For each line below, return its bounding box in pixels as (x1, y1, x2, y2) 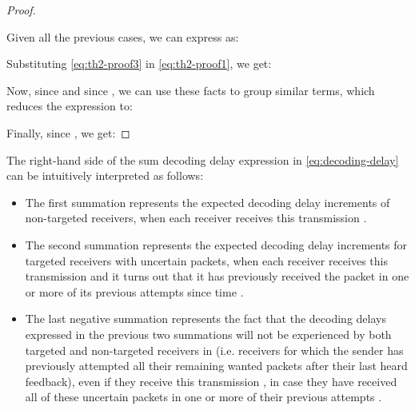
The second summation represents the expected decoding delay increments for (25, 236, 408, 253)
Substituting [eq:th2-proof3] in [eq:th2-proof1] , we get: (6, 55, 272, 72)
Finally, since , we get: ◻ (6, 124, 130, 141)
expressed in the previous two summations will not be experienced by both (25, 325, 392, 342)
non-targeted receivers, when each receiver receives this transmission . (25, 209, 367, 226)
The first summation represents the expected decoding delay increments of (25, 193, 390, 210)
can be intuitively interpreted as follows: (6, 167, 204, 184)
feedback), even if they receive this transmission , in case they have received (25, 372, 397, 389)
